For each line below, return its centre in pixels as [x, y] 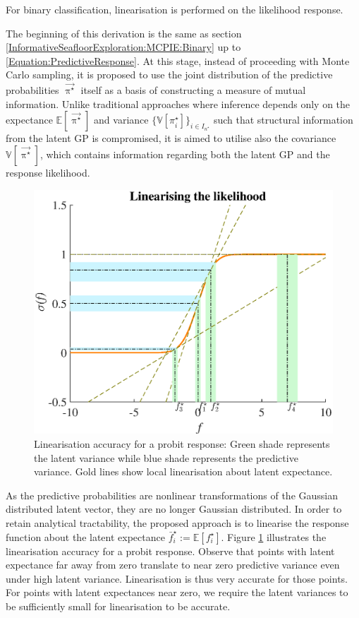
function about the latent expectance [85, 536]
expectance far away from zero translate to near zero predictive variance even [173, 565]
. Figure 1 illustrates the [274, 536]
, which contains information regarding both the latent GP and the [185, 154]
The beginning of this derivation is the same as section [124, 33]
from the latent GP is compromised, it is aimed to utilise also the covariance [171, 138]
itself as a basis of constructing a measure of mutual [193, 90]
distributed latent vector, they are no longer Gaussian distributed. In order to [174, 509]
